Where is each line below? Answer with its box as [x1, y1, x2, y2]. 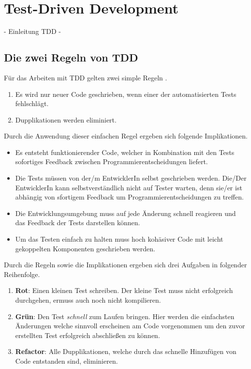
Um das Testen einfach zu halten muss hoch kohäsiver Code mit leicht [15, 234, 223, 244]
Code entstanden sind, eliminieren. [15, 355, 118, 366]
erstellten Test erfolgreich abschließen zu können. [15, 330, 160, 340]
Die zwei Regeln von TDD [4, 50, 138, 65]
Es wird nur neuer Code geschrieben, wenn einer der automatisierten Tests [15, 89, 236, 99]
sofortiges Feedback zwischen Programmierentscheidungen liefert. [15, 156, 208, 167]
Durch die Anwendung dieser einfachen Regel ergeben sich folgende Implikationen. [4, 131, 248, 141]
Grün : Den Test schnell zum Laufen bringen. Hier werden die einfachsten [15, 311, 235, 321]
